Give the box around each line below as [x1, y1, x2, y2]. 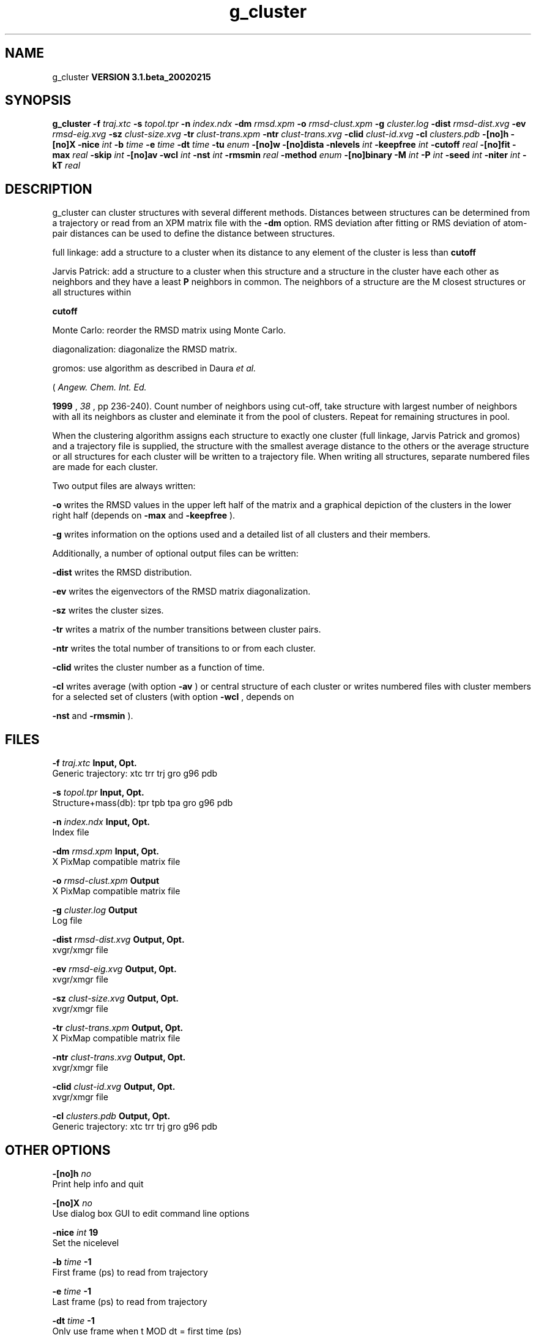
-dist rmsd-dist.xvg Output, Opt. [52, 934, 185, 945]
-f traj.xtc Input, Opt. [52, 758, 137, 769]
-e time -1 [52, 1285, 92, 1296]
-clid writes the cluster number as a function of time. [52, 662, 265, 673]
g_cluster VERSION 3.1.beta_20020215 [52, 71, 211, 82]
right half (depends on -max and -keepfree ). [52, 510, 236, 521]
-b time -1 [52, 1256, 92, 1267]
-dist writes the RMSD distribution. [52, 567, 192, 578]
